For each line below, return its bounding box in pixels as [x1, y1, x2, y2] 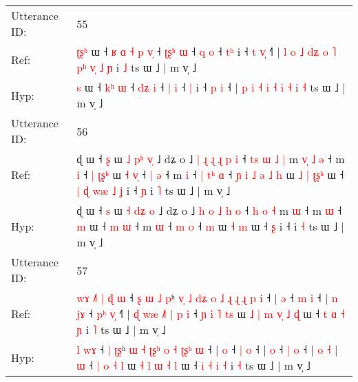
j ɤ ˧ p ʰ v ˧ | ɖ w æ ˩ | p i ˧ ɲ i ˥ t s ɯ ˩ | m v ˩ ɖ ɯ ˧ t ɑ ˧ [76, 306, 345, 321]
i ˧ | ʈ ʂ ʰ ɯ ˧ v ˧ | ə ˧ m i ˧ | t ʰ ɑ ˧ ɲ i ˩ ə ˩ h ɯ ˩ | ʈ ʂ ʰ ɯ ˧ [76, 167, 344, 182]
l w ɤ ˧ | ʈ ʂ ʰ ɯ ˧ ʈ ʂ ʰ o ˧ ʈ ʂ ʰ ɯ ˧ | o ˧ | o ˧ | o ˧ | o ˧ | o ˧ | [76, 341, 338, 357]
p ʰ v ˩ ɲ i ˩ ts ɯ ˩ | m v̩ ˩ [76, 59, 197, 75]
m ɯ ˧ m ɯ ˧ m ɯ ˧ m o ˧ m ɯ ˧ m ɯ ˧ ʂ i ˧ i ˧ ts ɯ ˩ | [76, 218, 344, 234]
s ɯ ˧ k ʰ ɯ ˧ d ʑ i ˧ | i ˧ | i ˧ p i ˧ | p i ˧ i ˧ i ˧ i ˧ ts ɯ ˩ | [76, 79, 346, 95]
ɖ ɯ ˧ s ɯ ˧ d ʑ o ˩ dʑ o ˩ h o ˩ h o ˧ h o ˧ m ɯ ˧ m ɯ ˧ [76, 202, 342, 218]
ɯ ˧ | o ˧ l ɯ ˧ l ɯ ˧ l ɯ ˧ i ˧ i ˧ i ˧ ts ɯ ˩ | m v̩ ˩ [76, 357, 310, 373]
